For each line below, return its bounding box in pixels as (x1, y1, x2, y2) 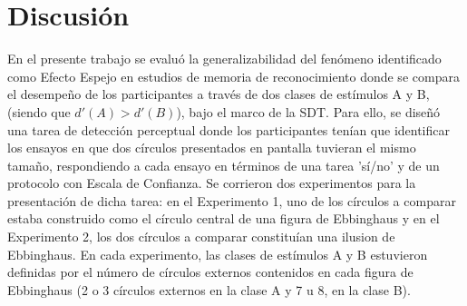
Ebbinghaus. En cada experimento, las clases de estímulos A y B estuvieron (7, 244, 428, 263)
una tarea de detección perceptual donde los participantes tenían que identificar (7, 120, 450, 139)
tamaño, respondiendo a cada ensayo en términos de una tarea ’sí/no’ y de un (7, 155, 440, 174)
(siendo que (7, 102, 71, 121)
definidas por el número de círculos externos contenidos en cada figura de (7, 262, 413, 281)
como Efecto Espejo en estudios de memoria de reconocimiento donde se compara (7, 66, 460, 85)
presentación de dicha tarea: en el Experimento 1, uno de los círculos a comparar (7, 191, 456, 210)
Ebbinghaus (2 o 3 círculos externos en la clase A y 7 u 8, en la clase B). (7, 280, 411, 299)
